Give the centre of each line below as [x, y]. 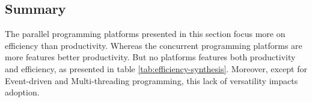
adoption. [22, 92]
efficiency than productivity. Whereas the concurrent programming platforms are [154, 45]
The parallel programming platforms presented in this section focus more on [145, 34]
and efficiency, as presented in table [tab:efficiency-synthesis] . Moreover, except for [156, 68]
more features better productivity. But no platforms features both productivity [150, 57]
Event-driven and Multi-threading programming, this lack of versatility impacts [151, 80]
